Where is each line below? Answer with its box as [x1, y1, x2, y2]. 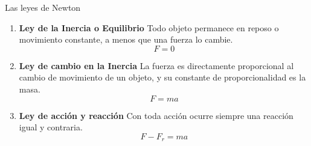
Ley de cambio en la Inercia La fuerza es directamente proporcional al [19, 59, 294, 71]
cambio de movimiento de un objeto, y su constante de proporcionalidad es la [19, 71, 306, 84]
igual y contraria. [19, 121, 83, 133]
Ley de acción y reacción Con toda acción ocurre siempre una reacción [19, 109, 293, 121]
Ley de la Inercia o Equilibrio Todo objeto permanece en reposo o [19, 21, 279, 34]
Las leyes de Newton [5, 1, 81, 13]
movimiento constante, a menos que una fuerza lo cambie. [19, 33, 233, 46]
